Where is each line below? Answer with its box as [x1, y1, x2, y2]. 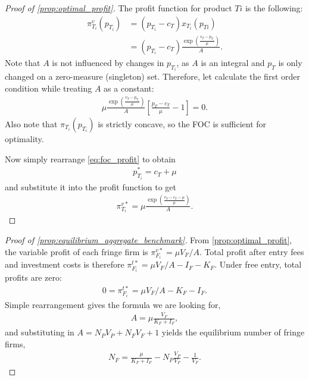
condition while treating [5, 82, 92, 94]
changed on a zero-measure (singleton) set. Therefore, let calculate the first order [5, 70, 300, 83]
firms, [5, 337, 26, 350]
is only [278, 56, 302, 68]
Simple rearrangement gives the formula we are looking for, [5, 298, 221, 310]
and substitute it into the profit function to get [5, 180, 177, 193]
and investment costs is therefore [5, 258, 124, 271]
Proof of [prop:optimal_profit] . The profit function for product [5, 2, 232, 14]
